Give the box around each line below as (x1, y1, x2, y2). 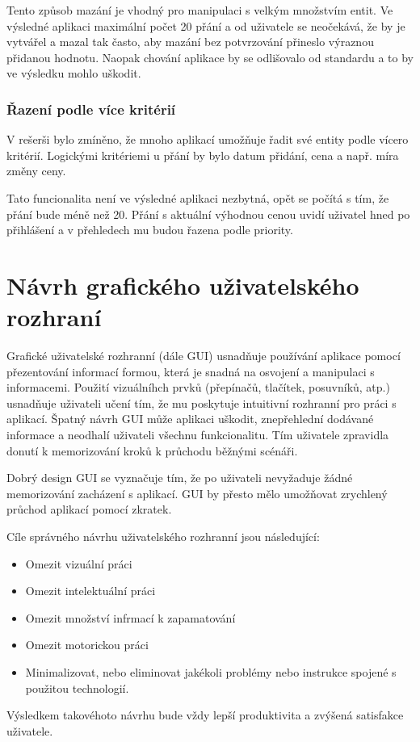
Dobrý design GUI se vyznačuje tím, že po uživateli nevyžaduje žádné (6, 469, 353, 486)
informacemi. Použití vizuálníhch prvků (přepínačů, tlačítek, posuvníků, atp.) (6, 379, 390, 396)
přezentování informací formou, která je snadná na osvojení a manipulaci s (6, 363, 375, 379)
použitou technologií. (25, 679, 129, 696)
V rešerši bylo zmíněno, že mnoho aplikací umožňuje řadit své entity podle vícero (6, 131, 409, 148)
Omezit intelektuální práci (25, 582, 156, 599)
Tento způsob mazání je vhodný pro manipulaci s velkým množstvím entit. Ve (6, 2, 393, 18)
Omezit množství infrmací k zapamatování (25, 609, 236, 626)
